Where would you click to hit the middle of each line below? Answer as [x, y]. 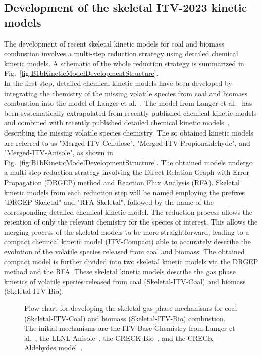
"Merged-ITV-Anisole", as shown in [59, 152]
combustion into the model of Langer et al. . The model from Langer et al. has [128, 103]
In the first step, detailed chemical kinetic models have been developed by [118, 83]
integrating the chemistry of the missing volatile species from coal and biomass [126, 93]
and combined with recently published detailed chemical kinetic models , [117, 123]
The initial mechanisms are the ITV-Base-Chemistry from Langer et [130, 328]
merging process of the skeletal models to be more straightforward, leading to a [127, 231]
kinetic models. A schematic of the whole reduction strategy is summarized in [124, 63]
